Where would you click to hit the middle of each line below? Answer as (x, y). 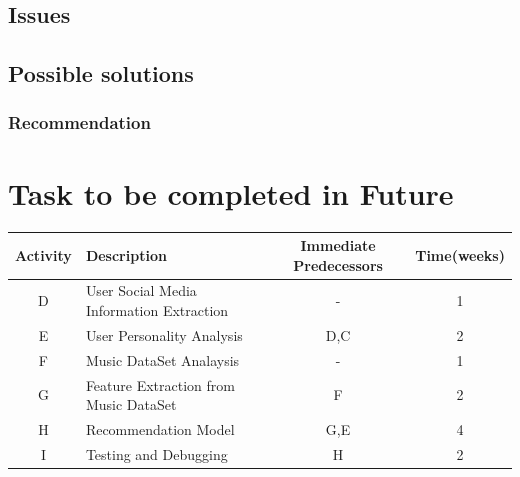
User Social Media (141, 290)
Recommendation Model (160, 429)
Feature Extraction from (160, 384)
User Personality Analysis (164, 334)
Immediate (338, 245)
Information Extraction (157, 310)
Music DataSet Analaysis (162, 359)
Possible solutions (101, 73)
